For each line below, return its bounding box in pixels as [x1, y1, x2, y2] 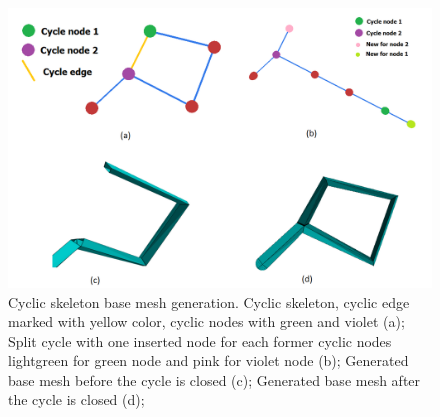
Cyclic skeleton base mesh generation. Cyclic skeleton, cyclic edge [8, 291, 410, 312]
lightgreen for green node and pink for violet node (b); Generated [8, 350, 409, 371]
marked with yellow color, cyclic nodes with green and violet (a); [8, 311, 405, 332]
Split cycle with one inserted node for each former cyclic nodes [8, 330, 392, 351]
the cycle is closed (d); [8, 389, 145, 410]
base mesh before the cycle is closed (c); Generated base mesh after [8, 369, 421, 390]
